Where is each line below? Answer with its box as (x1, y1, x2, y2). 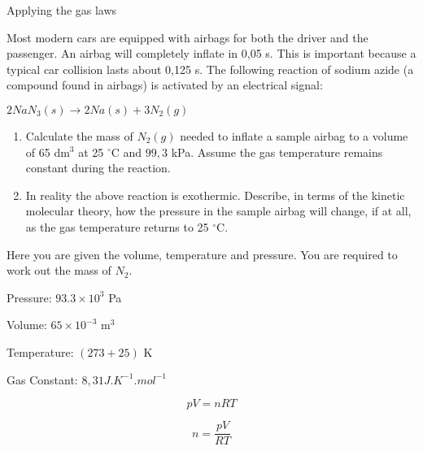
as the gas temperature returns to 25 (25, 218, 209, 235)
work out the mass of (7, 262, 111, 279)
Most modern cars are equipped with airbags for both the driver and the (7, 28, 368, 46)
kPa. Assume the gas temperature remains (171, 143, 383, 160)
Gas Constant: (7, 371, 78, 388)
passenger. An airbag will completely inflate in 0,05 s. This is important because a (7, 45, 416, 62)
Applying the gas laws (7, 2, 117, 18)
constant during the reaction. (25, 159, 171, 176)
